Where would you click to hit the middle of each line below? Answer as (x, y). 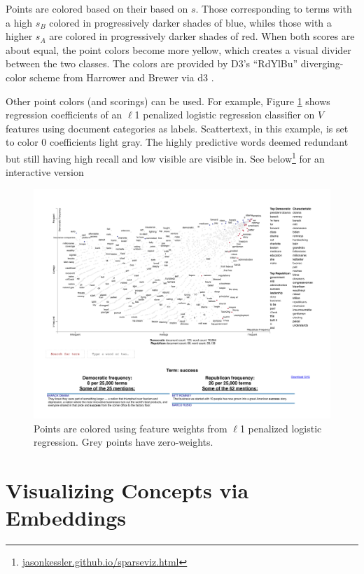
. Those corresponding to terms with (274, 8)
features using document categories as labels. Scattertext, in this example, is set (177, 128)
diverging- (322, 63)
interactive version (45, 172)
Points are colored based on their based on (97, 8)
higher (19, 36)
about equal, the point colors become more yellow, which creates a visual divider (178, 49)
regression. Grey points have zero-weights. (124, 442)
